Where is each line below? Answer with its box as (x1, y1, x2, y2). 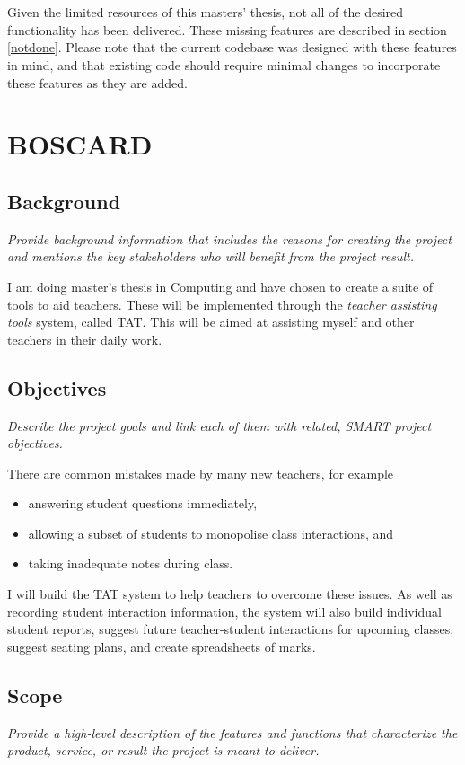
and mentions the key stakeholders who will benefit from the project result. (7, 247, 415, 266)
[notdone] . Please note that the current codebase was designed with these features (7, 38, 457, 57)
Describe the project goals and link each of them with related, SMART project (7, 416, 432, 435)
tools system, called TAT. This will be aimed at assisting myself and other (7, 312, 415, 331)
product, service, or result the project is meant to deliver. (7, 741, 320, 760)
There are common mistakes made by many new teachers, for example (7, 463, 394, 482)
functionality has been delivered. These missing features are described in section (7, 20, 447, 39)
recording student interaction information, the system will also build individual (7, 602, 442, 620)
